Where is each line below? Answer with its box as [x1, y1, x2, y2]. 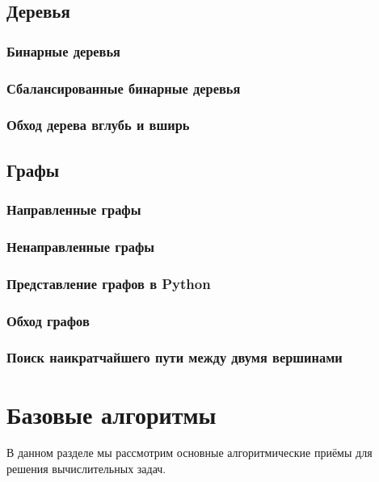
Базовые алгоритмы [6, 397, 217, 430]
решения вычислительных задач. [6, 460, 166, 477]
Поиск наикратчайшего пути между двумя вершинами [6, 347, 343, 367]
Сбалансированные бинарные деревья [6, 78, 241, 98]
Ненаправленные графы [6, 236, 155, 256]
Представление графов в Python [6, 273, 211, 293]
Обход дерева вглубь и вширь [6, 115, 190, 135]
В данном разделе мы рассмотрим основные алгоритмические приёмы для [6, 444, 373, 461]
